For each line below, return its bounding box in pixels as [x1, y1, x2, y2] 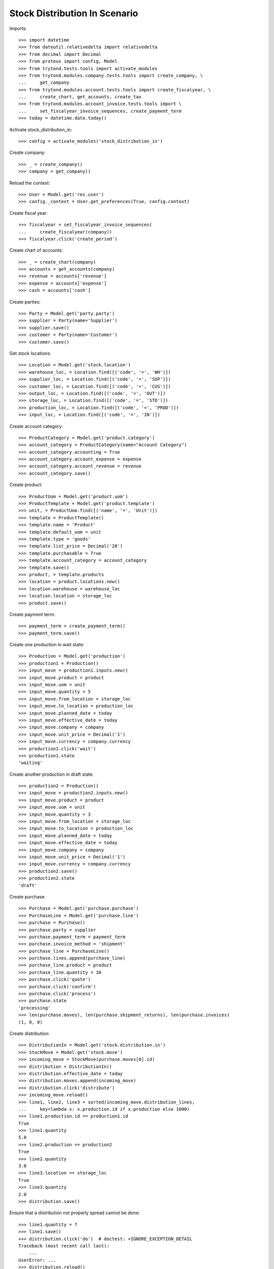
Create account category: [9, 423, 63, 429]
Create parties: [9, 298, 41, 305]
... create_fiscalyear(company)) [18, 229, 113, 235]
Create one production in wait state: [9, 642, 85, 648]
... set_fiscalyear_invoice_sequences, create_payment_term [18, 108, 182, 114]
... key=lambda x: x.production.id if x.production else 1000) [18, 1106, 190, 1112]
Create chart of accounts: [9, 247, 63, 253]
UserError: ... [18, 1257, 56, 1263]
